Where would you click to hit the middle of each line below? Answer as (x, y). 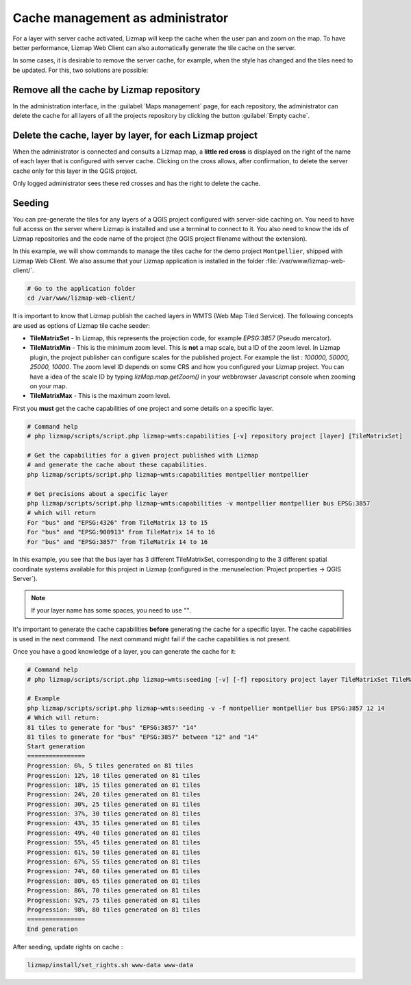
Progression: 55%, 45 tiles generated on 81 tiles (114, 843)
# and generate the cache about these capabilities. (117, 465)
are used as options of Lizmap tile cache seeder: (82, 325)
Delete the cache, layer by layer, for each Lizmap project (135, 135)
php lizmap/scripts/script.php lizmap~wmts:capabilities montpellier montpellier (168, 474)
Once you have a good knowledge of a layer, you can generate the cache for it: (124, 652)
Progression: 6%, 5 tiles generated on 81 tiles (110, 766)
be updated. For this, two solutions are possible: (80, 70)
